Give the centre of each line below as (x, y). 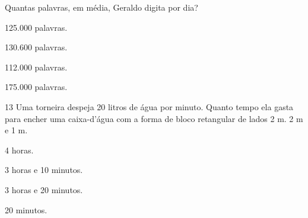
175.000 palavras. (36, 87)
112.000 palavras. (36, 67)
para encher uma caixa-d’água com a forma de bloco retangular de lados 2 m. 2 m (154, 118)
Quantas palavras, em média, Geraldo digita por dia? (101, 7)
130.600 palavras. (36, 47)
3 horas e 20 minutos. (44, 189)
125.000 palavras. (36, 27)
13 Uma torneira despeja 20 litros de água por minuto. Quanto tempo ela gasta (149, 106)
